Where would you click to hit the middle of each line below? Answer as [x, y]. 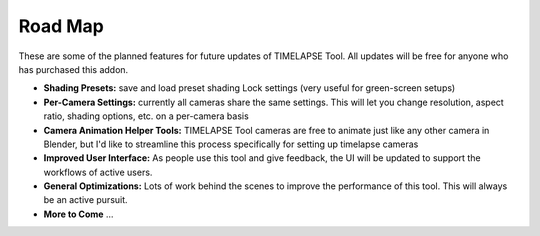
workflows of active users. [98, 172]
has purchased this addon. [73, 69]
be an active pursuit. [86, 200]
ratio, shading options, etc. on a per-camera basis [146, 116]
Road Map [61, 26]
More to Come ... [78, 214]
